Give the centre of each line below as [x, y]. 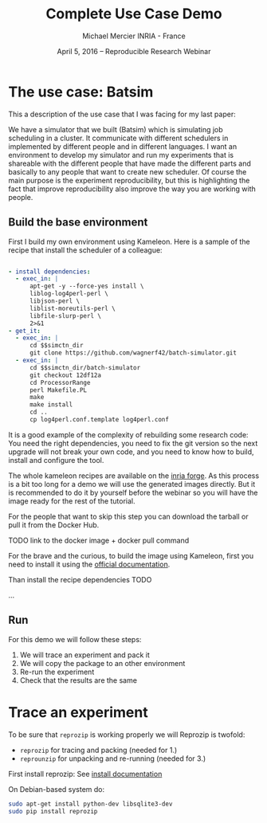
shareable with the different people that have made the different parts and [130, 163]
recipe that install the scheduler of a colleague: [85, 250]
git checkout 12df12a [65, 375]
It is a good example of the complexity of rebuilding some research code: [128, 434]
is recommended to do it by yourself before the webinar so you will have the [133, 492]
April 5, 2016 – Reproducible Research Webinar [134, 51]
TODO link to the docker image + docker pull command [99, 540]
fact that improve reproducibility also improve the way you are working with [132, 189]
